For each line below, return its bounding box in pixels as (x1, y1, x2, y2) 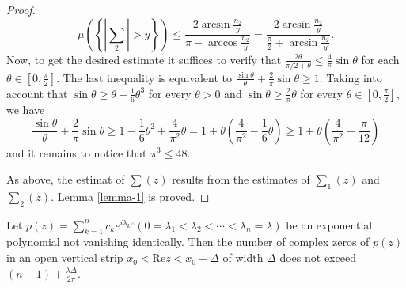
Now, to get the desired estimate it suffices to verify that (6, 51, 282, 67)
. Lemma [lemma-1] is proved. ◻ (51, 188, 210, 204)
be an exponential (286, 216, 373, 233)
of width (222, 249, 264, 266)
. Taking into (319, 69, 382, 85)
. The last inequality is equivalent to (56, 69, 232, 85)
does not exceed (279, 249, 356, 266)
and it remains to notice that (6, 144, 147, 161)
